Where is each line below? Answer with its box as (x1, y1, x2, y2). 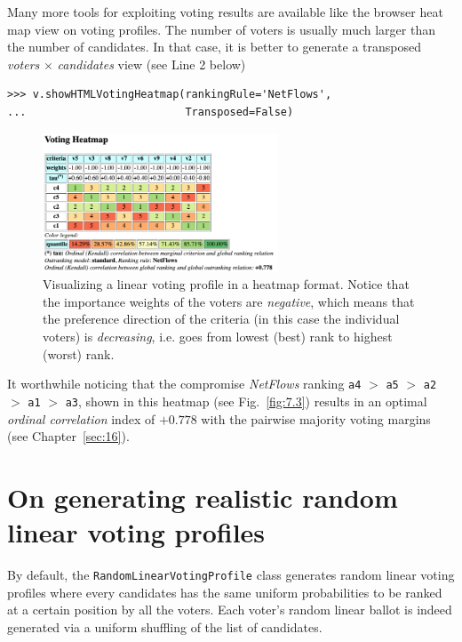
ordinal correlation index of (7, 409, 155, 428)
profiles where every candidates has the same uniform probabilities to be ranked (7, 582, 442, 601)
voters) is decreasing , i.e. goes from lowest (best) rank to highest (43, 327, 393, 346)
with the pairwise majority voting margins (201, 409, 431, 428)
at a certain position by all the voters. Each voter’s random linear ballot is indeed (7, 600, 452, 619)
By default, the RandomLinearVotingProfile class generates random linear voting (7, 566, 455, 584)
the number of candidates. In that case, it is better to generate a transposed (7, 37, 422, 56)
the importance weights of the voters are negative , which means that (43, 292, 415, 310)
